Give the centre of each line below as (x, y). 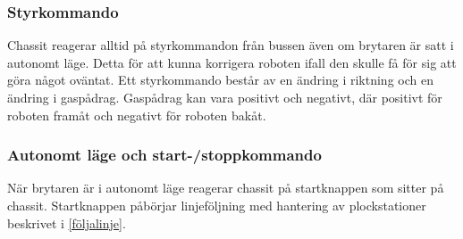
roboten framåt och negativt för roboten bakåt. (137, 115)
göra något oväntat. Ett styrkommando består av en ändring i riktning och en (220, 80)
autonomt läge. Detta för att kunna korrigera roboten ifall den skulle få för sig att (232, 62)
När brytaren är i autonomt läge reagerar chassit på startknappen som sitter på (226, 188)
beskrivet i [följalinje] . (67, 223)
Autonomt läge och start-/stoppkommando (164, 155)
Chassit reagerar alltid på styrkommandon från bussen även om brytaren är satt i (231, 45)
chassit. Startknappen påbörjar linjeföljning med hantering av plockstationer (217, 205)
